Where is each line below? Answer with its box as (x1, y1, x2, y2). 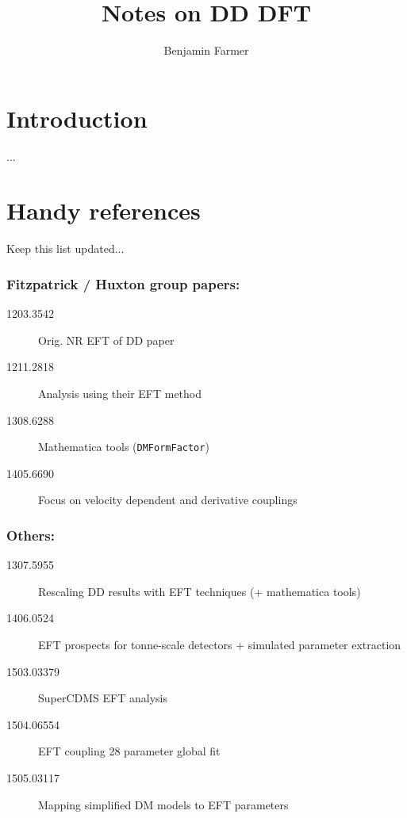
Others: (6, 525, 55, 545)
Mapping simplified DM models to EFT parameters (38, 796, 289, 812)
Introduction (6, 101, 148, 134)
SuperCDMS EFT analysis (38, 690, 167, 706)
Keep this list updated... (6, 240, 125, 257)
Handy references (6, 194, 201, 227)
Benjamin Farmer (163, 42, 249, 59)
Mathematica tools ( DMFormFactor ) (38, 438, 209, 455)
